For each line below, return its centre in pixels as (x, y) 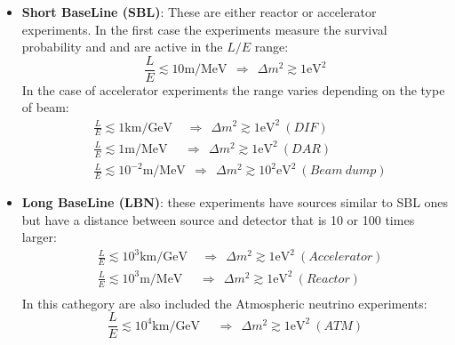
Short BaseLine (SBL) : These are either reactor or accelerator (199, 12)
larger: (39, 237)
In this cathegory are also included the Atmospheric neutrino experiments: (224, 303)
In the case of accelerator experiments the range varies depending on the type (233, 89)
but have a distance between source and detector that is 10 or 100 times (218, 219)
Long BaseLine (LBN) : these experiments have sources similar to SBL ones (235, 202)
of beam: (45, 107)
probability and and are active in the (122, 47)
